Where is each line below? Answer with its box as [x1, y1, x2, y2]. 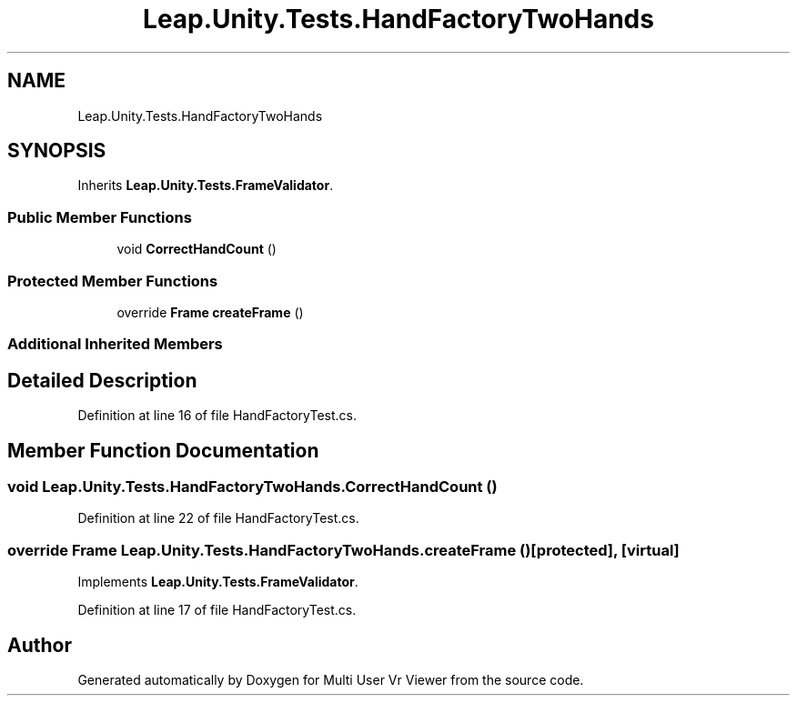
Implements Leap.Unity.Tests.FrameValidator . [77, 574, 358, 590]
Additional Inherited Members [7, 335, 223, 354]
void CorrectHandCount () [116, 241, 277, 257]
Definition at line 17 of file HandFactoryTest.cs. [77, 602, 357, 618]
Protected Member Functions [7, 271, 218, 290]
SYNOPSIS [7, 139, 106, 163]
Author [7, 633, 72, 657]
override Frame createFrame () [116, 304, 304, 320]
